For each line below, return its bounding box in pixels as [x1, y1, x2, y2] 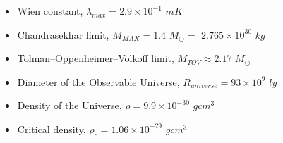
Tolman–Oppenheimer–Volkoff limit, [17, 51, 174, 66]
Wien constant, [17, 4, 83, 18]
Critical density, [17, 121, 86, 136]
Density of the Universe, [17, 98, 122, 113]
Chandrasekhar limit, [17, 27, 109, 42]
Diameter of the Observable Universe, [17, 74, 180, 89]
